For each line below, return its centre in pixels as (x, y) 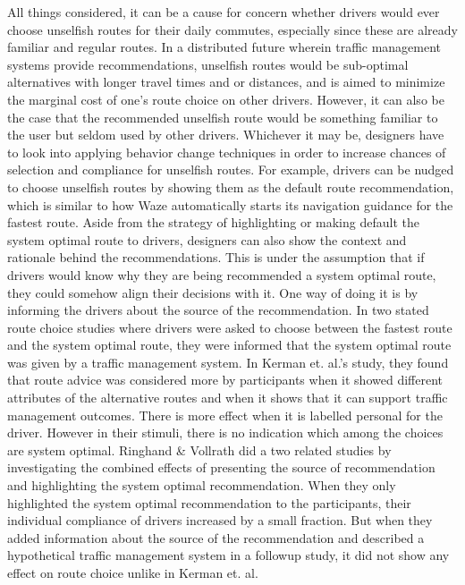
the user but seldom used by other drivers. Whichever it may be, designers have (226, 135)
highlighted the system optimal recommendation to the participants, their (209, 502)
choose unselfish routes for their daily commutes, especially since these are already (232, 29)
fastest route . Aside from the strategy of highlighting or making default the (213, 222)
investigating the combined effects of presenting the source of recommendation (221, 467)
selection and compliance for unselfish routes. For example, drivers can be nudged (231, 170)
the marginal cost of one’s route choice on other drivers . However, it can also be (226, 99)
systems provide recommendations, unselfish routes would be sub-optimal (208, 64)
